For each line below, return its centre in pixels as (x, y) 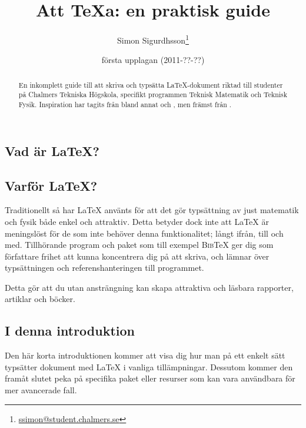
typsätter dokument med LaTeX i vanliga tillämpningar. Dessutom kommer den (149, 366)
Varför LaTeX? (51, 185)
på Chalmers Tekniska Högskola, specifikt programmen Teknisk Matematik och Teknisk (153, 94)
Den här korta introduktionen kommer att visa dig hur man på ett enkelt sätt (145, 355)
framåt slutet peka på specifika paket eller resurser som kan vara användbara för (150, 378)
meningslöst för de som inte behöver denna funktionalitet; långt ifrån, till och (144, 233)
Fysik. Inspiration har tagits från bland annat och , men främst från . (125, 104)
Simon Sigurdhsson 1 (153, 39)
